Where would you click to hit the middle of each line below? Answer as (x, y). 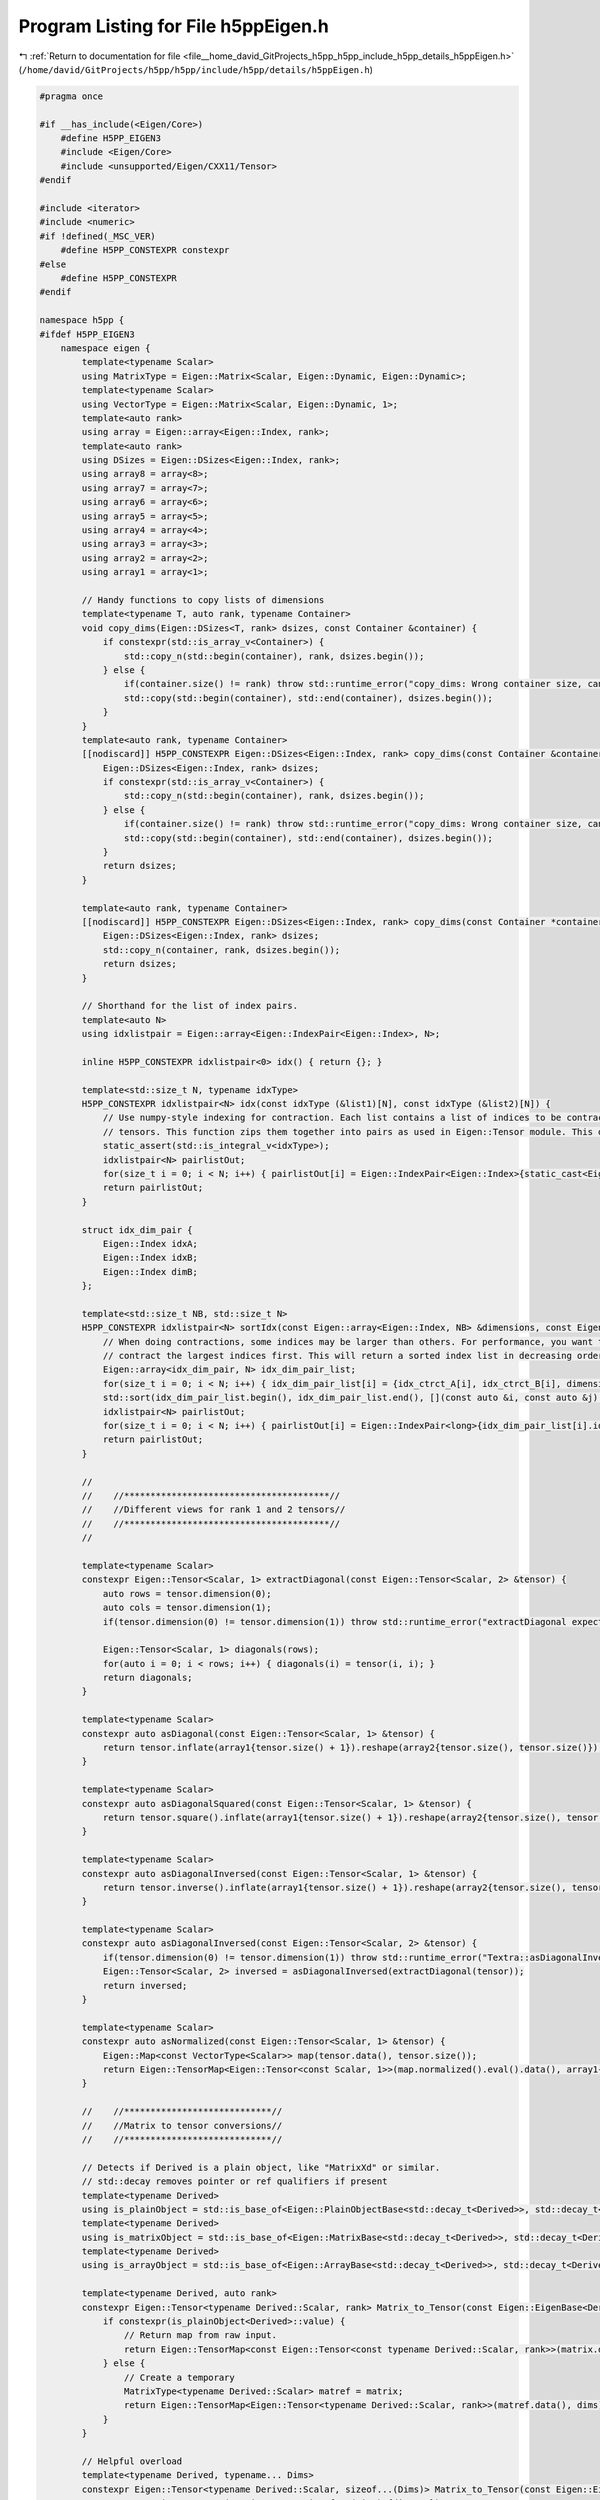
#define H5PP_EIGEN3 (111, 138)
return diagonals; (148, 1678)
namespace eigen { (105, 348)
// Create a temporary (179, 2377)
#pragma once (71, 96)
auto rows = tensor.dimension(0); (187, 1593)
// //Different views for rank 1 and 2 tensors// (213, 1509)
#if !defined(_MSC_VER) (98, 236)
